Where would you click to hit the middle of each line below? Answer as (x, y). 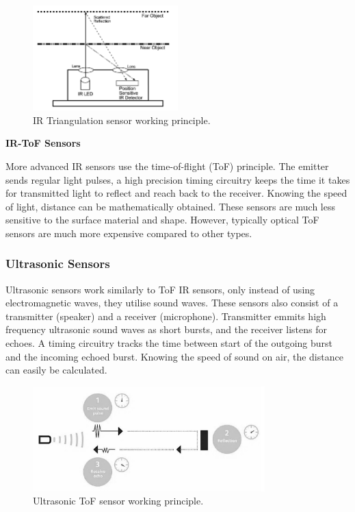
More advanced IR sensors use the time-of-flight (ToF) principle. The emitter (167, 166)
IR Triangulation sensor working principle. (122, 120)
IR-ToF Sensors (43, 143)
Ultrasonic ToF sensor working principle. (118, 501)
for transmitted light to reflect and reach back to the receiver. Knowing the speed (176, 193)
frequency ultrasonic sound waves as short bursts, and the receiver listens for (166, 329)
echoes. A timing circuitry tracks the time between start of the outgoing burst (169, 343)
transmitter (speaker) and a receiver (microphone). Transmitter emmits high (166, 316)
